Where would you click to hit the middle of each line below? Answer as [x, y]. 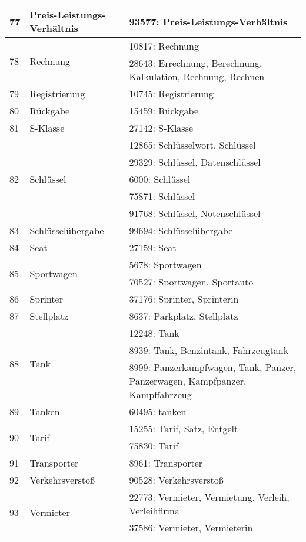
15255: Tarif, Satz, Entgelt [184, 428]
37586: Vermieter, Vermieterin [191, 528]
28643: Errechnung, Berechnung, [196, 63]
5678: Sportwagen [165, 265]
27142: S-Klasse [161, 128]
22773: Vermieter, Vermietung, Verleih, [209, 497]
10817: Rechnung [164, 46]
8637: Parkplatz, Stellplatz [184, 316]
